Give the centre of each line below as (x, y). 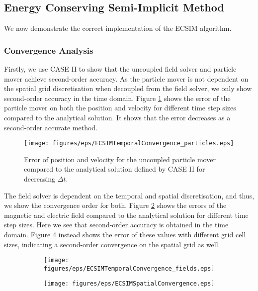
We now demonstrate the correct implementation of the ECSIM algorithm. (118, 28)
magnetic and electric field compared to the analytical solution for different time (126, 215)
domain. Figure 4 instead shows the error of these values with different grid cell (125, 234)
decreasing (40, 179)
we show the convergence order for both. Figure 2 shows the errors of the (115, 205)
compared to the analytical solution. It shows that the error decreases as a (117, 117)
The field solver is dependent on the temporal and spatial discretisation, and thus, (129, 195)
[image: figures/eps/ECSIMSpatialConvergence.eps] (129, 284)
